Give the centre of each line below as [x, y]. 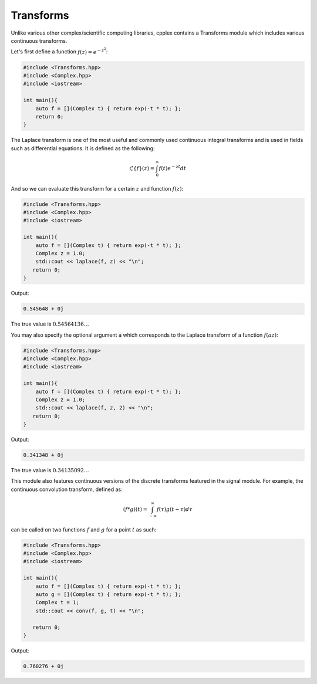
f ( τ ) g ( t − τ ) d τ [175, 509]
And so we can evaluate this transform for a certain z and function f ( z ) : [97, 188]
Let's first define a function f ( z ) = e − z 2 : [59, 51]
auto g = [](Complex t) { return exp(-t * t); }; [108, 595]
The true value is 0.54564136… [50, 324]
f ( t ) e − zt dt [173, 168]
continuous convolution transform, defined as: [67, 489]
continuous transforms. [39, 40]
